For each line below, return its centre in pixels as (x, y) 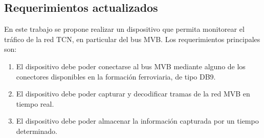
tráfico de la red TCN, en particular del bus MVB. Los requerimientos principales (132, 39)
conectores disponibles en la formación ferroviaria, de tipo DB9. (116, 76)
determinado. (37, 131)
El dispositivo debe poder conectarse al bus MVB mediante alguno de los (131, 66)
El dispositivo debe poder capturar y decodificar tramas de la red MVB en (133, 94)
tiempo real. (35, 103)
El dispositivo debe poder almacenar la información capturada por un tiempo (137, 121)
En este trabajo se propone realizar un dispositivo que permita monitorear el (124, 29)
